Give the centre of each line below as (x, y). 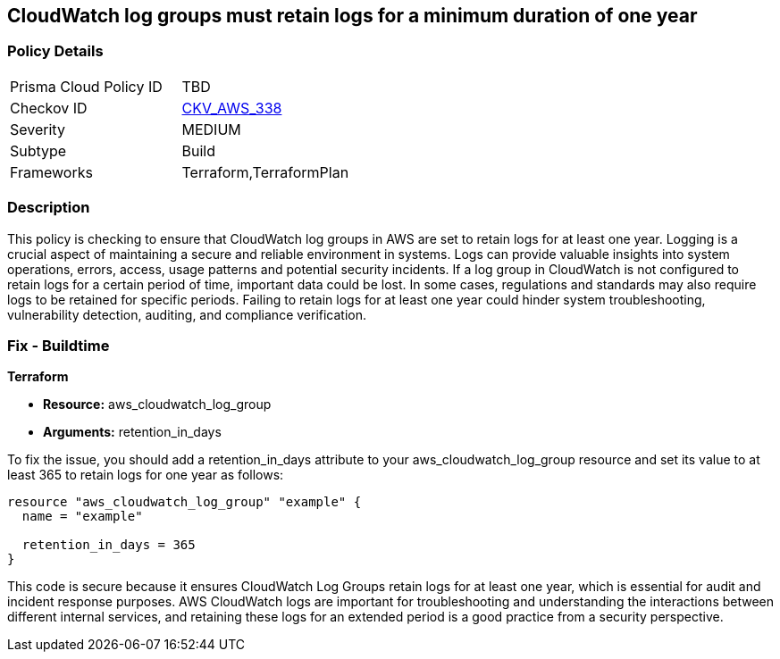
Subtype (38, 150)
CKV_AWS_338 (232, 108)
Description (49, 208)
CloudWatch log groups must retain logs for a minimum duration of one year (352, 16)
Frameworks (51, 172)
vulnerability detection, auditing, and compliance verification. (187, 314)
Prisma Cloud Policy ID (86, 86)
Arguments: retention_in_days (132, 432)
